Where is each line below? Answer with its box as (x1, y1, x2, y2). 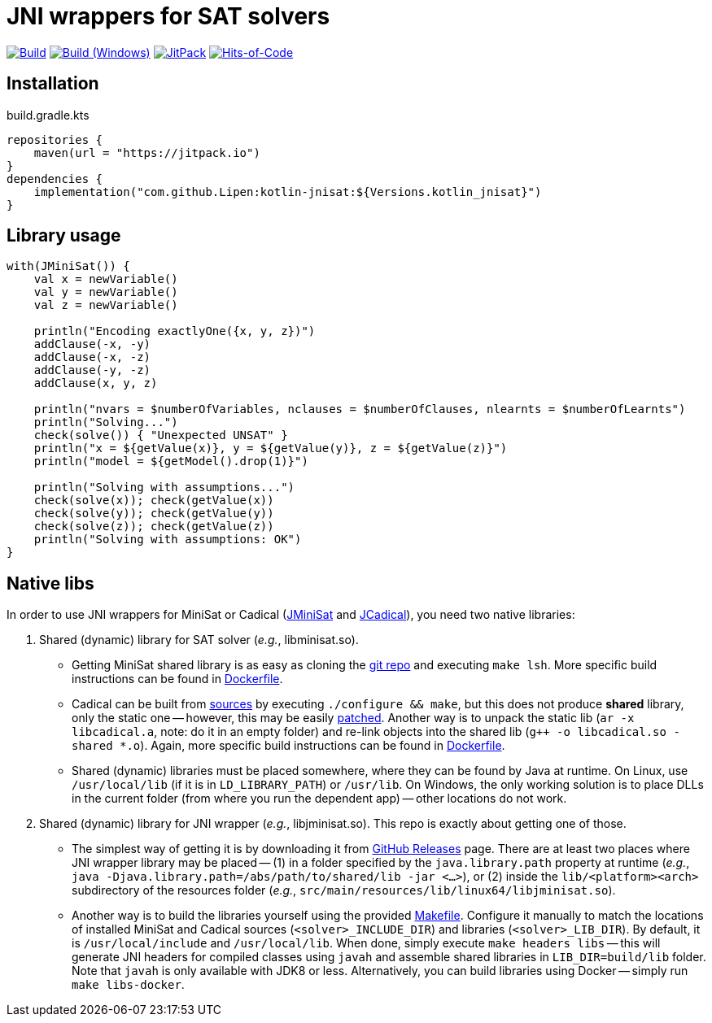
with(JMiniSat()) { (7, 259, 130, 273)
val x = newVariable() (33, 272, 178, 286)
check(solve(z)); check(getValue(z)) (33, 520, 274, 533)
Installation (7, 73, 99, 94)
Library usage (7, 225, 121, 246)
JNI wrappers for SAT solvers (7, 2, 330, 30)
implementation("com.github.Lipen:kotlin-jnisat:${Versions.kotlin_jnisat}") (33, 185, 542, 198)
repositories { (7, 133, 103, 146)
